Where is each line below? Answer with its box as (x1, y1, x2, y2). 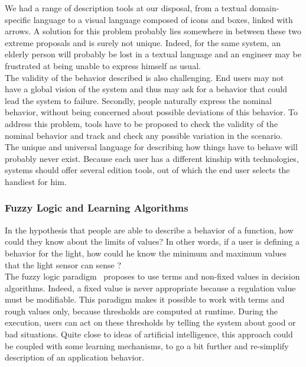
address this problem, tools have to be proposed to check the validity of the (5, 117, 278, 129)
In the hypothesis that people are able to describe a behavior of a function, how (5, 223, 294, 236)
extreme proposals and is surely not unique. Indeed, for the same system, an (5, 36, 281, 48)
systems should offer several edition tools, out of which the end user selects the (5, 164, 290, 176)
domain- (249, 2, 279, 14)
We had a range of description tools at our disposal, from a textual (5, 2, 247, 14)
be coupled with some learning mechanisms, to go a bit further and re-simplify (5, 339, 289, 352)
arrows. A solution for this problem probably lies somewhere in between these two (5, 25, 301, 37)
